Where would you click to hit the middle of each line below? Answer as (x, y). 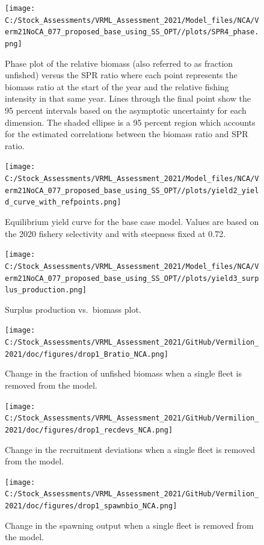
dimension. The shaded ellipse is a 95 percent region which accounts (130, 122)
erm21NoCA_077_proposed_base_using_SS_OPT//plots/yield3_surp (132, 278)
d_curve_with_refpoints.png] (63, 202)
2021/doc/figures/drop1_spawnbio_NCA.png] (91, 506)
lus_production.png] (46, 290)
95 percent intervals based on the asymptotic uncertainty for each (126, 110)
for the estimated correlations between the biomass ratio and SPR (127, 134)
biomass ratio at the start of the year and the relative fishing (117, 86)
